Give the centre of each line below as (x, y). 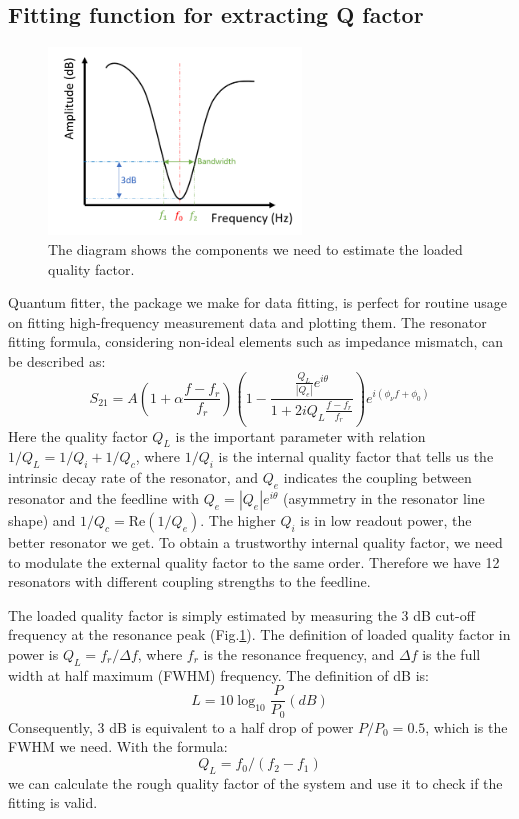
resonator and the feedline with (104, 498)
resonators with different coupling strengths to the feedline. (189, 581)
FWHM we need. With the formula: (118, 746)
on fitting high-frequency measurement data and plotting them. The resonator (247, 321)
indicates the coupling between (377, 477)
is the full (451, 653)
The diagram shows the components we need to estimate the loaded (255, 248)
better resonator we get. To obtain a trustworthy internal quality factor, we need (255, 542)
